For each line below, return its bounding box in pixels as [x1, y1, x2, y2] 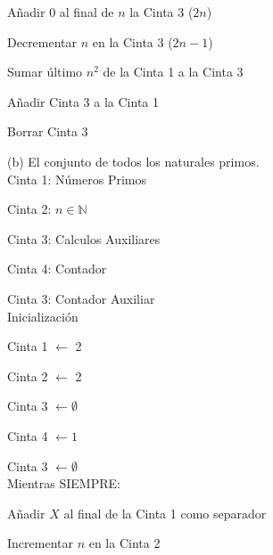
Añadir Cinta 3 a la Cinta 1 [7, 92, 159, 110]
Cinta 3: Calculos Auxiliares [7, 229, 161, 248]
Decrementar [7, 32, 78, 51]
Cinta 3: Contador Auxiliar [7, 289, 155, 307]
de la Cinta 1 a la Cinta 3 [103, 62, 244, 81]
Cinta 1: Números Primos [7, 169, 146, 188]
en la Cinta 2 [88, 534, 161, 552]
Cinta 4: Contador [7, 259, 107, 278]
